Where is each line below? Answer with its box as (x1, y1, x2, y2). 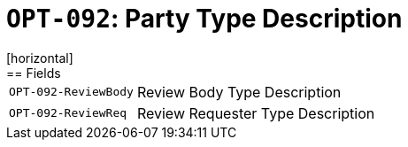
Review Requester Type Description (136, 104, 375, 122)
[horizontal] (6, 50, 73, 66)
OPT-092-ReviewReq (9, 106, 127, 120)
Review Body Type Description (136, 82, 342, 101)
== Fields (6, 65, 61, 81)
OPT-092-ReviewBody (9, 85, 134, 99)
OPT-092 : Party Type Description (6, 4, 403, 34)
